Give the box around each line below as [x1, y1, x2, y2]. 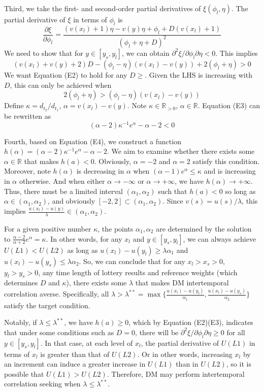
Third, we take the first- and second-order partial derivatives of [4, 3, 201, 13]
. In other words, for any [46, 233, 122, 244]
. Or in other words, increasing [137, 348, 233, 359]
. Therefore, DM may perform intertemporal [107, 368, 245, 379]
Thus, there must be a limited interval [4, 185, 123, 196]
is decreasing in [76, 166, 124, 176]
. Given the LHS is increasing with [145, 69, 252, 80]
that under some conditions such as [4, 326, 114, 337]
